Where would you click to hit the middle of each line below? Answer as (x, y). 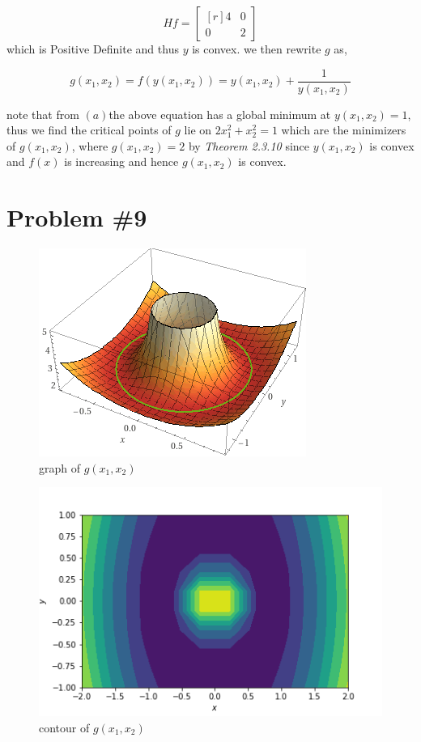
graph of (60, 467)
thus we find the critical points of (89, 130)
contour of (64, 727)
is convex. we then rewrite (257, 49)
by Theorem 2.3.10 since (249, 145)
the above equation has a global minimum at (220, 114)
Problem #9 (77, 217)
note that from (43, 114)
